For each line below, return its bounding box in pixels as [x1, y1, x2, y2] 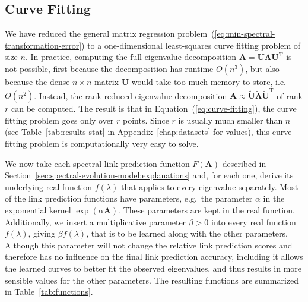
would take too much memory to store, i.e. [131, 75, 287, 87]
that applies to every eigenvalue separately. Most [120, 180, 299, 193]
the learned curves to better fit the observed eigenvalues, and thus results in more [5, 262, 301, 275]
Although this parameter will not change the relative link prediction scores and [5, 238, 293, 251]
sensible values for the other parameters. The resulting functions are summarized [5, 273, 299, 286]
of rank [277, 89, 303, 102]
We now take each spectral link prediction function [5, 157, 190, 169]
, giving [28, 227, 56, 240]
